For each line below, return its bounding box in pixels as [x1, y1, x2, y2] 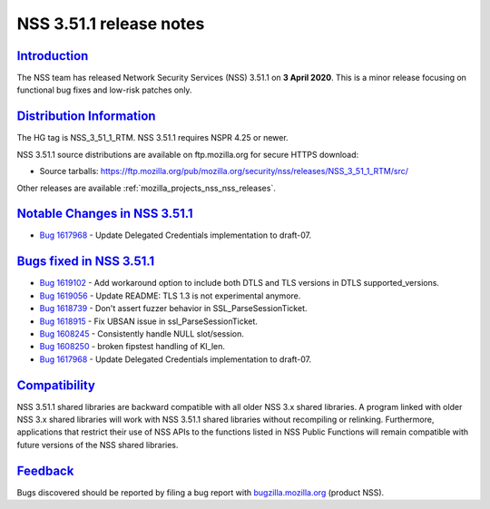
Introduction [16, 48, 89, 64]
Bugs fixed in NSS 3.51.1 [16, 254, 155, 269]
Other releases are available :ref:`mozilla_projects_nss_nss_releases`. [16, 182, 276, 193]
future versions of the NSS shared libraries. [16, 439, 179, 450]
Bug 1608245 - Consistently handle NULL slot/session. [39, 328, 245, 339]
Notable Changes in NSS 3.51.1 [16, 206, 194, 221]
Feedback [16, 463, 74, 478]
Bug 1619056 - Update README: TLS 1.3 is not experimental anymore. [39, 290, 301, 301]
